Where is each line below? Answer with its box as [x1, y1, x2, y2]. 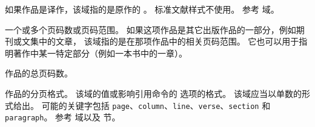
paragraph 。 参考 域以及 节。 [5, 111, 121, 123]
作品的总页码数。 [5, 67, 73, 79]
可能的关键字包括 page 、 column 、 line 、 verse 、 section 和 [41, 99, 271, 111]
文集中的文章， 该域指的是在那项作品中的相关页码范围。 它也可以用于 [21, 35, 299, 48]
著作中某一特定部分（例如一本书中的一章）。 [13, 46, 187, 59]
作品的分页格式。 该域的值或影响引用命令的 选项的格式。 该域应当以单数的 [5, 87, 302, 99]
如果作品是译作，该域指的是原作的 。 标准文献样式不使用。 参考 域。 [5, 3, 279, 15]
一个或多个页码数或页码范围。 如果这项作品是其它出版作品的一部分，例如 [5, 23, 296, 36]
